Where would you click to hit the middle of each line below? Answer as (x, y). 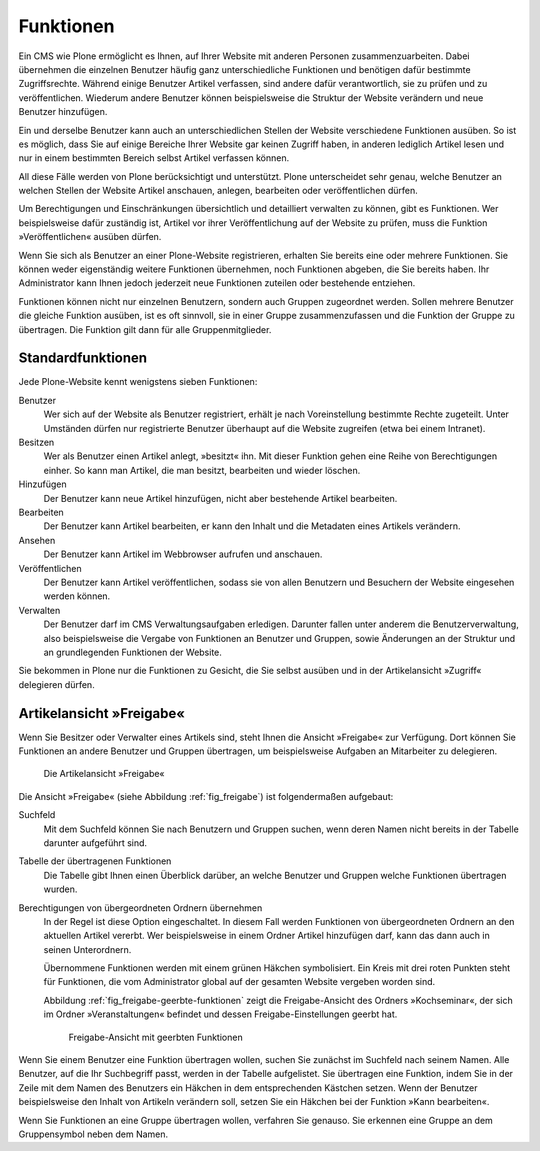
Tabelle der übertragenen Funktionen (95, 861)
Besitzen (36, 442)
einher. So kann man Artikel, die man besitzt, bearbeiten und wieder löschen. (202, 470)
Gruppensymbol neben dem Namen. (93, 1134)
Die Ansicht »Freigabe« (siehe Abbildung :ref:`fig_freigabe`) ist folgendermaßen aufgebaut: (206, 796)
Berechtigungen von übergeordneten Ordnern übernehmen (140, 907)
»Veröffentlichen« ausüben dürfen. (90, 237)
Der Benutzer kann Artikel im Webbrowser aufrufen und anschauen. (183, 554)
